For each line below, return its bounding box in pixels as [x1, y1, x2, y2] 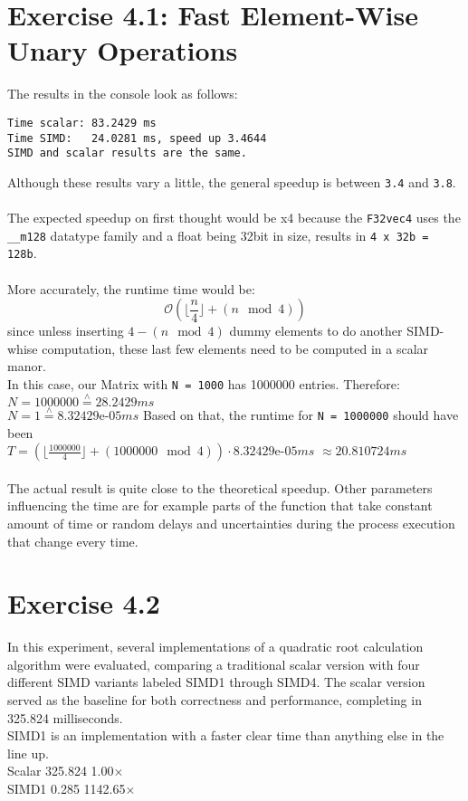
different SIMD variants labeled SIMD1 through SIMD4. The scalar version [7, 672, 425, 691]
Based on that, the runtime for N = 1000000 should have [142, 405, 459, 424]
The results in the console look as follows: [7, 84, 238, 103]
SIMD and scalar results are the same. [7, 147, 247, 160]
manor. [7, 357, 46, 376]
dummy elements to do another [229, 321, 403, 340]
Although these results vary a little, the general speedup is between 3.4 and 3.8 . [7, 172, 456, 191]
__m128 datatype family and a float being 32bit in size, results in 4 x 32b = [7, 225, 429, 244]
